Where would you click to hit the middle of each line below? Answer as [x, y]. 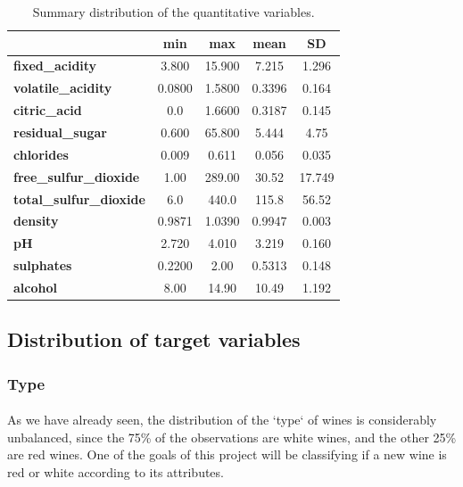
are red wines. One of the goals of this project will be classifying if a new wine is [227, 454]
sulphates [43, 265]
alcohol [35, 287]
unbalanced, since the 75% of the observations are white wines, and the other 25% [232, 437]
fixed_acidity [55, 66]
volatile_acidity [63, 88]
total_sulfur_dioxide [79, 198]
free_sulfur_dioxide [77, 176]
